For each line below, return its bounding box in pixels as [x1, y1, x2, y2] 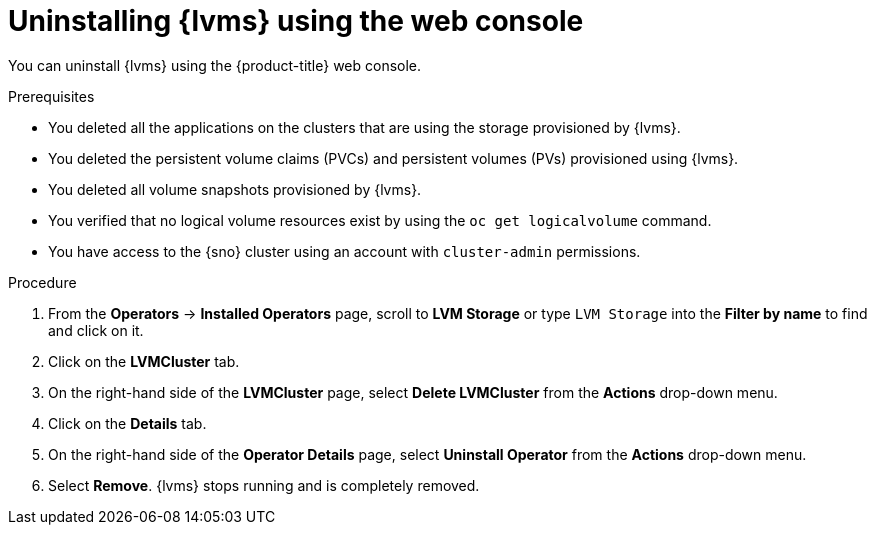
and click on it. [48, 321, 144, 339]
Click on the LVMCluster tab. [48, 352, 240, 370]
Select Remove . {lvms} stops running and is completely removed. [48, 476, 480, 494]
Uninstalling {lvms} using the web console [8, 4, 584, 38]
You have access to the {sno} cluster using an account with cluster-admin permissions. [48, 242, 641, 260]
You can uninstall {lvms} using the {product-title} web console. [8, 56, 422, 74]
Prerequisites [8, 87, 95, 105]
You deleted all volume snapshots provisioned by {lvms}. [48, 180, 422, 198]
